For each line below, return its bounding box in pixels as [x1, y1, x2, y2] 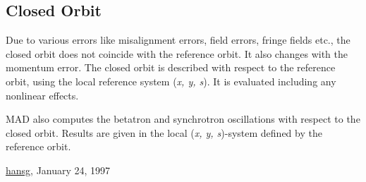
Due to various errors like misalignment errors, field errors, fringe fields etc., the [6, 32, 350, 47]
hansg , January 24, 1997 [6, 162, 111, 177]
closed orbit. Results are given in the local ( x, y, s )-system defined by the [6, 125, 322, 140]
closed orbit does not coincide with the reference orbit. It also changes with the [6, 46, 348, 61]
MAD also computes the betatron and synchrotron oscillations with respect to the [6, 111, 360, 126]
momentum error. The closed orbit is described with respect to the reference [6, 60, 336, 75]
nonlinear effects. [6, 87, 79, 102]
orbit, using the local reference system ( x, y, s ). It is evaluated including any [6, 73, 336, 88]
